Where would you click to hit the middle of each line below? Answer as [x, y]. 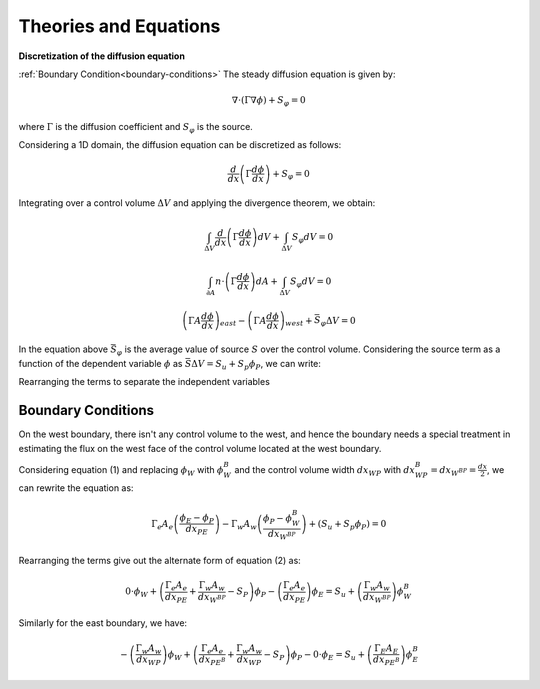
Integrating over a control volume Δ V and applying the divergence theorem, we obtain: [197, 203]
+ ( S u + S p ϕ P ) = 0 [347, 525]
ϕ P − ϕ [278, 519]
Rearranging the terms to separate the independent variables [144, 382]
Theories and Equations [119, 26]
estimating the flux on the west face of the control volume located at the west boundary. [200, 448]
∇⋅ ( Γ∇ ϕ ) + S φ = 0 [268, 101]
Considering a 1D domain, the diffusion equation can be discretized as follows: [180, 145]
